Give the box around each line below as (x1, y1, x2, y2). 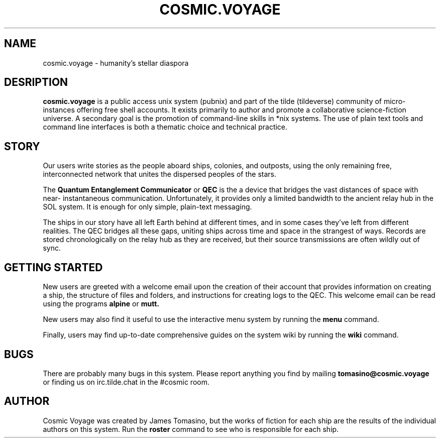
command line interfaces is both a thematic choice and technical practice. (43, 123, 288, 132)
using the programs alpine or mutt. (43, 299, 159, 308)
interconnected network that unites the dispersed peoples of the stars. (43, 170, 276, 179)
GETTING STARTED (4, 261, 103, 274)
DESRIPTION (4, 76, 68, 89)
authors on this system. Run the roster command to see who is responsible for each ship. (43, 424, 339, 433)
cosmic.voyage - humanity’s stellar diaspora (43, 58, 189, 67)
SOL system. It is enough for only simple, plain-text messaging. (43, 202, 252, 211)
